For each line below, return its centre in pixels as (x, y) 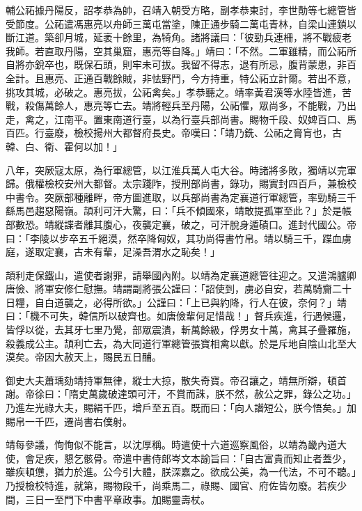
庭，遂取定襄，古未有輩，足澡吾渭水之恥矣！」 (113, 252)
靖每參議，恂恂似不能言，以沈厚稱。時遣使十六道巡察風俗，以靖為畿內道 (171, 445)
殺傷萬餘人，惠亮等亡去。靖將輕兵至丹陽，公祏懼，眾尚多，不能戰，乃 (186, 105)
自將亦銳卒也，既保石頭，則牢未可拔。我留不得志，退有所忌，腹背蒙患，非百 (181, 64)
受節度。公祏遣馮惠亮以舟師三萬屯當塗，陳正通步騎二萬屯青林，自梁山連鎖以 (181, 23)
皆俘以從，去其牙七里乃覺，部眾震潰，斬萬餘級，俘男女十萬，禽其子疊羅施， (181, 330)
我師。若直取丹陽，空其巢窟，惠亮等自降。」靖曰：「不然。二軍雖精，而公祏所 (181, 50)
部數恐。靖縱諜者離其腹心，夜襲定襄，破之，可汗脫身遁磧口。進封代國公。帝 (181, 224)
